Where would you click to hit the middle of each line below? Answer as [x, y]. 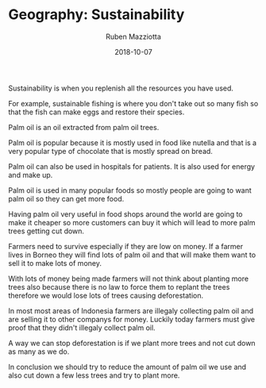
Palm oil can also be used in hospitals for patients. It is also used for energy [132, 166]
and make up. [31, 175]
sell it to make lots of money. [55, 263]
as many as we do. [39, 352]
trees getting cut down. [46, 231]
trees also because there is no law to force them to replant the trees [119, 286]
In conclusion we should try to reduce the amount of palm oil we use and [127, 367]
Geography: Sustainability [96, 15]
